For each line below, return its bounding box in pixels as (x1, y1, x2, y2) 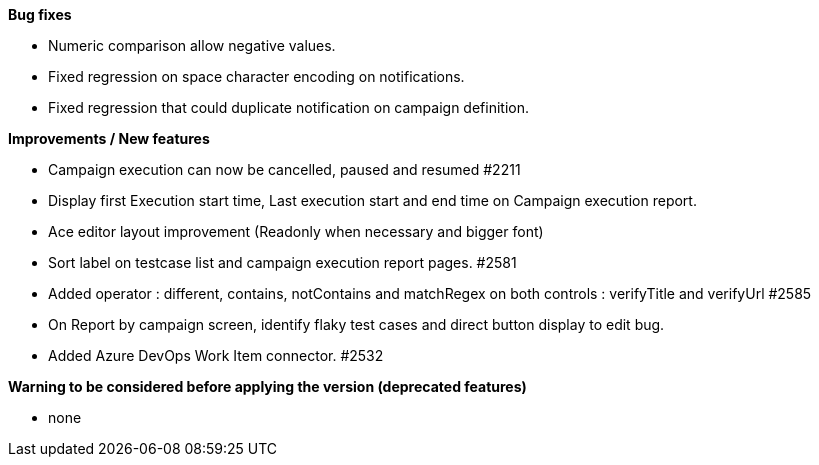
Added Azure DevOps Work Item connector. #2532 (48, 347, 384, 364)
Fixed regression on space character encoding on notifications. (48, 68, 465, 85)
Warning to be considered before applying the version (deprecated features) (8, 378, 527, 395)
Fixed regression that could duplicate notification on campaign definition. (48, 99, 530, 116)
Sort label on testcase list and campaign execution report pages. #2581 (48, 254, 517, 271)
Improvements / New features (8, 130, 210, 147)
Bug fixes (8, 6, 72, 23)
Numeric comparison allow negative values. (48, 37, 336, 54)
